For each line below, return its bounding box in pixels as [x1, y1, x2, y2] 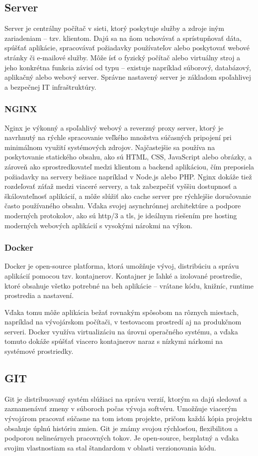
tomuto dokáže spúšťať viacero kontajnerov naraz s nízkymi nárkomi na [4, 336, 223, 346]
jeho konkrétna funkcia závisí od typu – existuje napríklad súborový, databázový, [4, 62, 251, 72]
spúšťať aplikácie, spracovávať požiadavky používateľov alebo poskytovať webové [4, 42, 250, 53]
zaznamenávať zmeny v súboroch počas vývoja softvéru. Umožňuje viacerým [4, 403, 237, 414]
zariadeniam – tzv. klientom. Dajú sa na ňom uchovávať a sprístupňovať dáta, [4, 32, 242, 43]
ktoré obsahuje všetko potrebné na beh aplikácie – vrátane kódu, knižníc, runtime [4, 280, 254, 291]
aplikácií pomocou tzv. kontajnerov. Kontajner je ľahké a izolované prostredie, [4, 270, 242, 281]
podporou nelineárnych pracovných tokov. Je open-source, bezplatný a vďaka [4, 433, 239, 443]
